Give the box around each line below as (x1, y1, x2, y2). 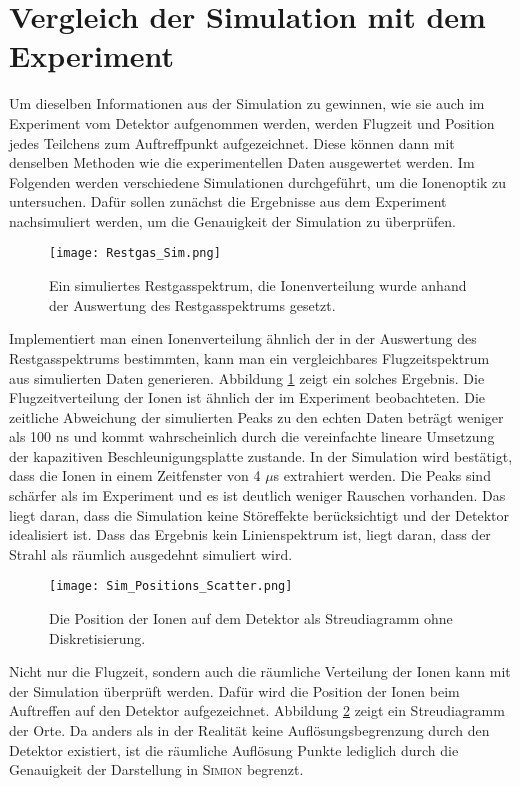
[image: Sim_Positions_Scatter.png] (49, 579, 293, 594)
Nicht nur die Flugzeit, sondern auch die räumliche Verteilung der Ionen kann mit (9, 661, 511, 682)
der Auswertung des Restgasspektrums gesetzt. (49, 294, 336, 315)
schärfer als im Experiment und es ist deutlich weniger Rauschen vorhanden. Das (9, 485, 506, 506)
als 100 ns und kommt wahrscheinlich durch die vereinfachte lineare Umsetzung (9, 426, 495, 447)
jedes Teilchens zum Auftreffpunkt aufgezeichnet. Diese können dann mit (9, 132, 455, 153)
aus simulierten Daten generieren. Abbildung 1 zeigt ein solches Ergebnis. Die (9, 367, 485, 388)
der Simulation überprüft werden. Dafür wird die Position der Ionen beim (9, 680, 460, 701)
